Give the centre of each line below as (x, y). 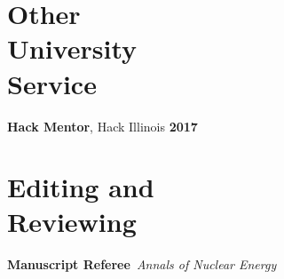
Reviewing (72, 222)
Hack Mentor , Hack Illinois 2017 (103, 126)
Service (52, 83)
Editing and (81, 187)
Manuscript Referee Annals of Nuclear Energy (142, 264)
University (72, 48)
